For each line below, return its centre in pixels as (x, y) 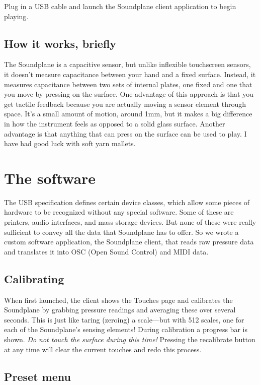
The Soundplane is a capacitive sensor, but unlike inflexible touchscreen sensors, (127, 64)
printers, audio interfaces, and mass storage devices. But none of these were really (130, 222)
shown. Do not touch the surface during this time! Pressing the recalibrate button (130, 339)
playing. (16, 16)
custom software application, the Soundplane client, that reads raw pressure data (129, 242)
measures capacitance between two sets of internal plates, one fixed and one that (128, 84)
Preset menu (37, 376)
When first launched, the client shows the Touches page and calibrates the (118, 300)
